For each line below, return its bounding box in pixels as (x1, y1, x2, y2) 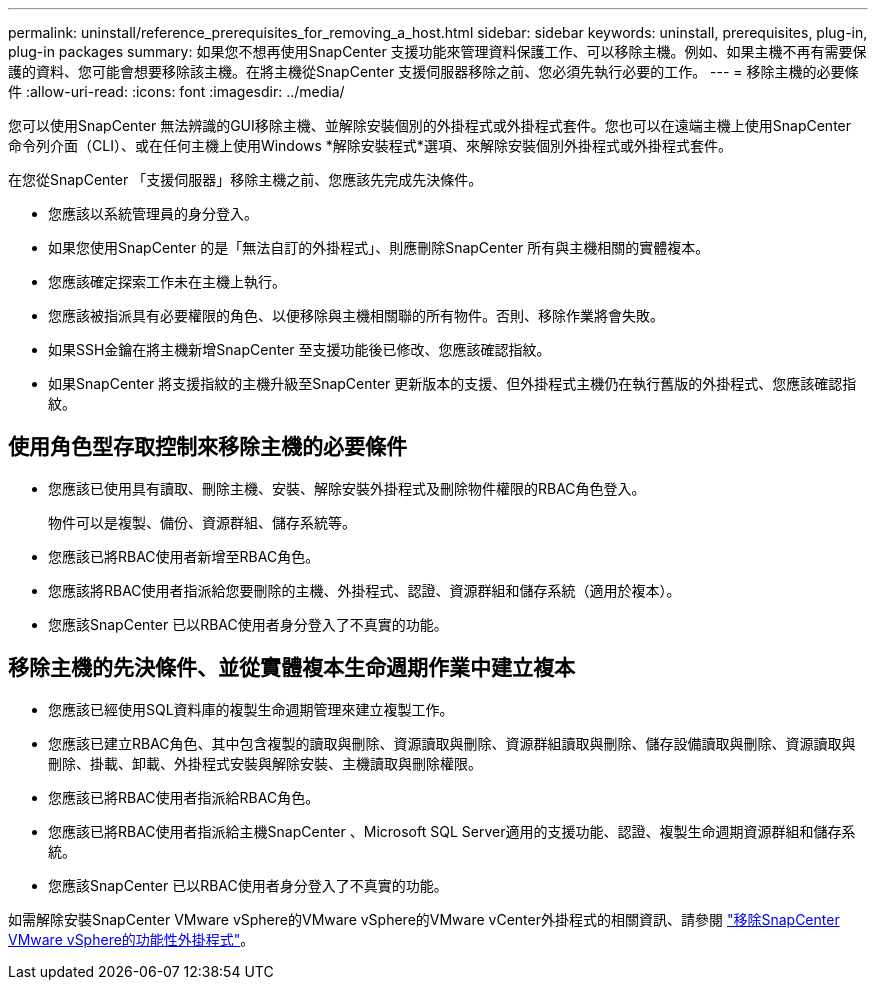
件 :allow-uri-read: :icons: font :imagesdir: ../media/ (8, 83, 345, 100)
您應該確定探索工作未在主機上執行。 (48, 273, 286, 290)
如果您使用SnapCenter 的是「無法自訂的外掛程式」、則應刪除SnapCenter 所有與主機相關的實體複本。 (48, 239, 710, 256)
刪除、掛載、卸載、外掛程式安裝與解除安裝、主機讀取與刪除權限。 (48, 754, 482, 772)
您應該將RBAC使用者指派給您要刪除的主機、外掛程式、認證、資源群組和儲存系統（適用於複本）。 (48, 581, 681, 599)
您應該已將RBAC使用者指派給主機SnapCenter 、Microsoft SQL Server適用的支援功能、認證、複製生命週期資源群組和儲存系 (48, 822, 856, 840)
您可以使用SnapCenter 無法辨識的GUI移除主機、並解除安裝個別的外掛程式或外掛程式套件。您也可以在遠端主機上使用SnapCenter (8, 117, 852, 134)
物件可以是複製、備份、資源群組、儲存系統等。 (48, 513, 356, 531)
